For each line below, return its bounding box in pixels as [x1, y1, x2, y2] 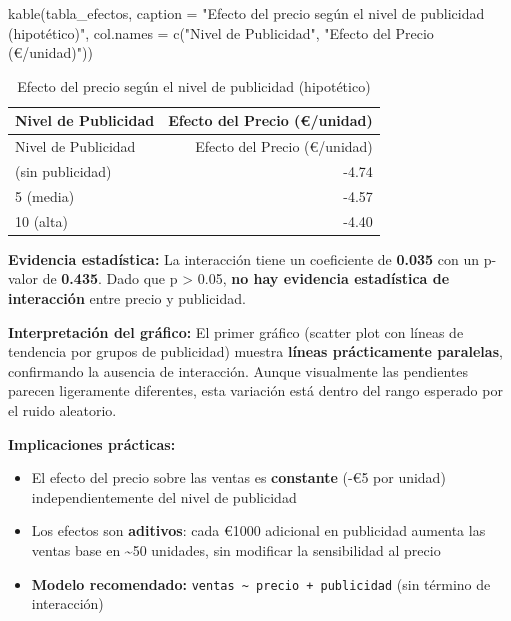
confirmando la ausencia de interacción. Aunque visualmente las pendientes [8, 360, 469, 381]
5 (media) [15, 185, 75, 206]
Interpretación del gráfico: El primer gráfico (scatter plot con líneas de [8, 321, 464, 342]
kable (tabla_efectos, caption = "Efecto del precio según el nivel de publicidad [8, 3, 485, 23]
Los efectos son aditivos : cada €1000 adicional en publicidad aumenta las [31, 520, 486, 541]
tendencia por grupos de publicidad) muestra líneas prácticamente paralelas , [8, 341, 503, 362]
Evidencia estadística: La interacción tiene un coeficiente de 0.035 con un [8, 248, 480, 269]
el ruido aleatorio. [8, 400, 117, 420]
